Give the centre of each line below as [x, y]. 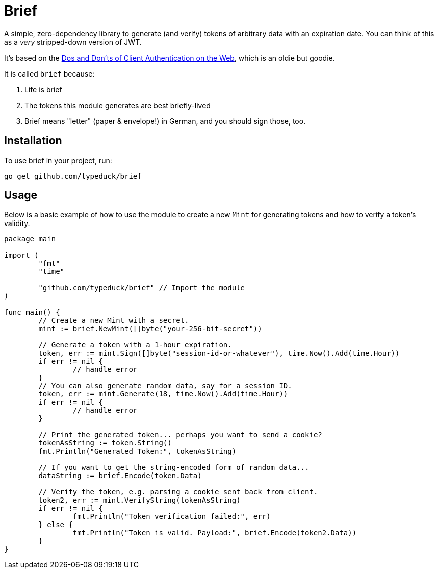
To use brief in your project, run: [58, 160]
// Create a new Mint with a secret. [114, 321]
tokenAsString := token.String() [105, 443]
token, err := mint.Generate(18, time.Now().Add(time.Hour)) [163, 394]
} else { [56, 525]
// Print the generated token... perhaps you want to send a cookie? [180, 435]
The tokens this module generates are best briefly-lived [118, 105]
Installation [33, 141]
